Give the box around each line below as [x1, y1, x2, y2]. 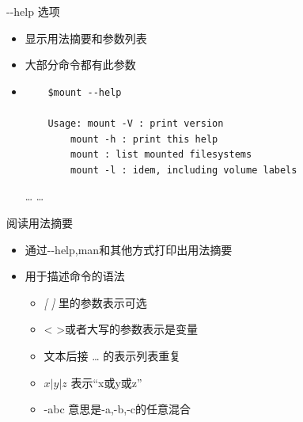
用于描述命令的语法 [25, 268, 125, 284]
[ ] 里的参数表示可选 [44, 294, 147, 310]
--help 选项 [6, 3, 60, 19]
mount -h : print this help [70, 133, 218, 145]
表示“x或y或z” [70, 374, 142, 390]
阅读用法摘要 [6, 214, 73, 230]
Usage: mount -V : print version [47, 117, 224, 129]
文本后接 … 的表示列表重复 [44, 347, 181, 363]
